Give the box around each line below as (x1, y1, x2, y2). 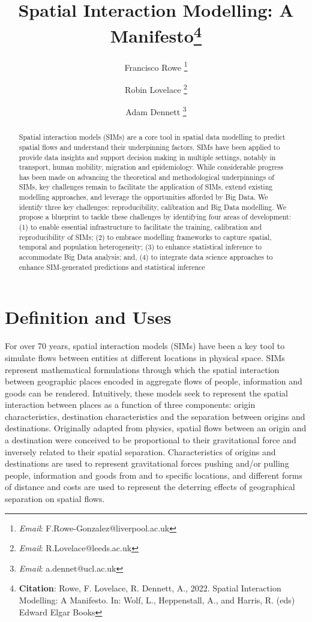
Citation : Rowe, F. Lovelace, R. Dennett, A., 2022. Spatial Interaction (19, 582, 281, 594)
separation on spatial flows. (5, 492, 105, 505)
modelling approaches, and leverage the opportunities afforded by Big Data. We (19, 192, 268, 202)
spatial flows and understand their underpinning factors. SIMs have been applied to (19, 142, 280, 152)
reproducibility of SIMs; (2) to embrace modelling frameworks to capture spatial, (19, 232, 272, 242)
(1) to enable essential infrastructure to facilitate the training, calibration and (19, 222, 262, 232)
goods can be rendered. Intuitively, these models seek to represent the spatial (5, 386, 288, 399)
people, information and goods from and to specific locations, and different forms (5, 468, 302, 481)
